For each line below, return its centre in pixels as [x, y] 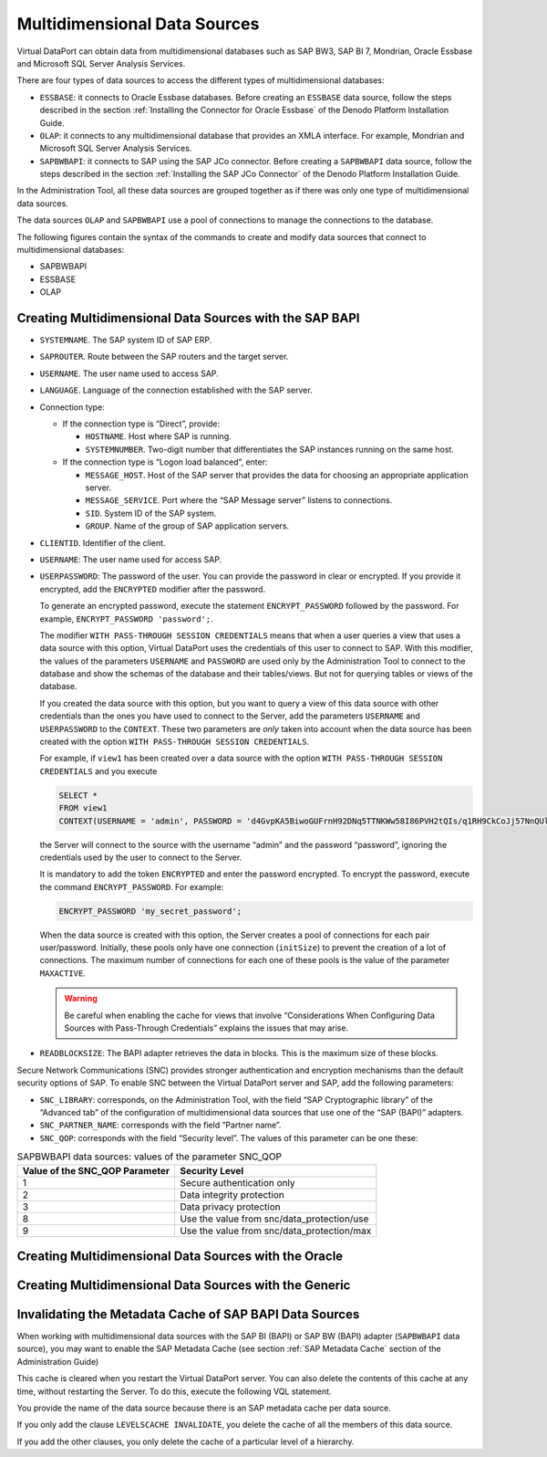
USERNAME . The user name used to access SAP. [129, 373]
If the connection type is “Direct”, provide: [141, 424]
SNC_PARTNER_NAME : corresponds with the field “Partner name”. [160, 1125]
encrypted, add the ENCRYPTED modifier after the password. [153, 589]
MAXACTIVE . [62, 973]
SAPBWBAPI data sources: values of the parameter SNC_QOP [150, 1157]
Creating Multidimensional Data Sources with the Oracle [180, 1256]
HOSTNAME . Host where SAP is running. [158, 436]
